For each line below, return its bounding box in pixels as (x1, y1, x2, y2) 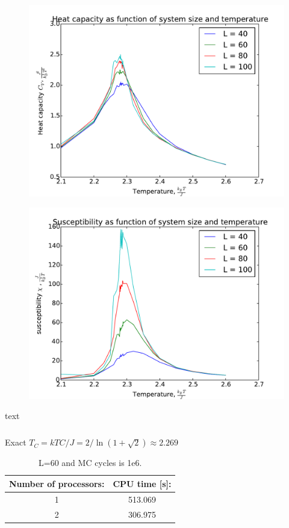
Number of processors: (9, 477, 105, 489)
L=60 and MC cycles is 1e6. (39, 456, 142, 469)
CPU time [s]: (113, 477, 172, 489)
